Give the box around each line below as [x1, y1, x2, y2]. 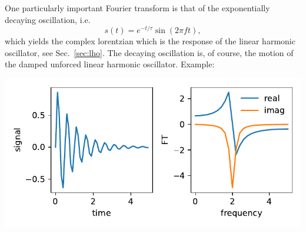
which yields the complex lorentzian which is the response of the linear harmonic [5, 35, 295, 47]
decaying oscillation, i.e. [5, 13, 91, 25]
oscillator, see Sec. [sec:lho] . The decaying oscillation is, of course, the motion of [5, 46, 294, 58]
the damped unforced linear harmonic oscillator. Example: [5, 58, 215, 70]
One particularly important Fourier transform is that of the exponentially [5, 2, 270, 14]
